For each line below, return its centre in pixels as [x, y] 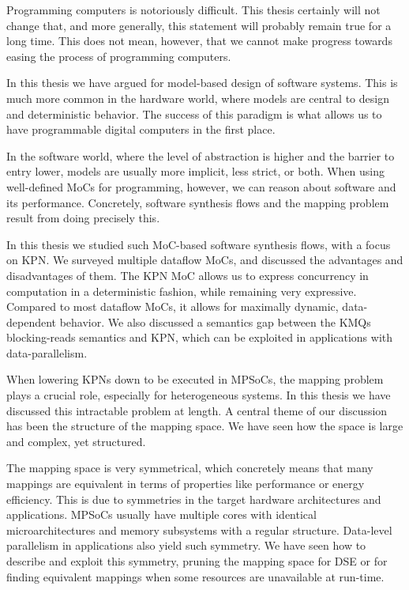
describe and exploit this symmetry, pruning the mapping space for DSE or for [197, 561]
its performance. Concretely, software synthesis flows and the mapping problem [198, 202]
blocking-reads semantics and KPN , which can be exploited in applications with [200, 337]
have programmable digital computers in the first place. [141, 129]
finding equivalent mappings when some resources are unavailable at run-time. [195, 576]
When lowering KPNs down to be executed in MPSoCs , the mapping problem [195, 379]
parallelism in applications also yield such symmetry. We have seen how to [186, 545]
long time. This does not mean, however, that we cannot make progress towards [199, 41]
